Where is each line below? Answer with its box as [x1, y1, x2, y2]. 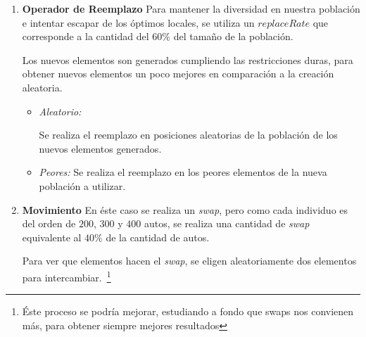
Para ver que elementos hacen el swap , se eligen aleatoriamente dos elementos [22, 253, 357, 268]
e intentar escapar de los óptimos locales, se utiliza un [22, 15, 255, 30]
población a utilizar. [39, 178, 126, 193]
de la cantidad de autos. [106, 229, 210, 244]
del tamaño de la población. [173, 29, 294, 44]
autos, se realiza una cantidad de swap [144, 216, 310, 231]
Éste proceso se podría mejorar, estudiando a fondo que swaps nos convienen [22, 304, 354, 319]
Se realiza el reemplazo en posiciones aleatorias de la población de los [39, 127, 338, 142]
